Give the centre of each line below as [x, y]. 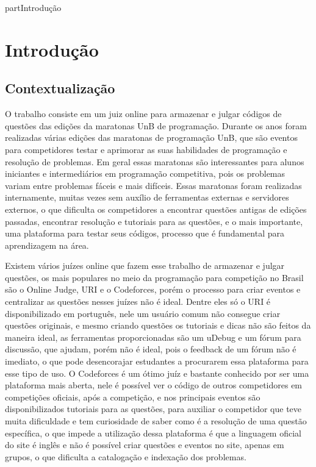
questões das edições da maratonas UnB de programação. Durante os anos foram [156, 125]
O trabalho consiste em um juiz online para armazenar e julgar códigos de [143, 114]
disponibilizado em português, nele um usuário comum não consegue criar [143, 313]
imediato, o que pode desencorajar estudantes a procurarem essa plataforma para [157, 361]
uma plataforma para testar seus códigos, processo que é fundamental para [145, 233]
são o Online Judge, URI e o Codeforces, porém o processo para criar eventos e [153, 289]
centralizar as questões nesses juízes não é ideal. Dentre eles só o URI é [138, 301]
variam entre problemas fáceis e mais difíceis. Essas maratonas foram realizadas [153, 185]
